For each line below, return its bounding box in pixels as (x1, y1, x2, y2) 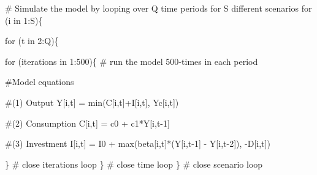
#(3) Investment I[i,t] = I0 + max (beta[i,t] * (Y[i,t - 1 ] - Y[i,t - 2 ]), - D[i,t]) (5, 137, 270, 150)
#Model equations (5, 75, 74, 88)
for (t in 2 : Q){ (5, 34, 59, 47)
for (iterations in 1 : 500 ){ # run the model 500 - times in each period (5, 54, 258, 67)
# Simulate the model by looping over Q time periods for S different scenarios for (5, 2, 312, 14)
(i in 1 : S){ (5, 13, 43, 26)
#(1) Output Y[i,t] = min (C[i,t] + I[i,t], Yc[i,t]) (5, 95, 179, 108)
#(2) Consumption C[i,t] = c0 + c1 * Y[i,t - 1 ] (5, 116, 170, 129)
